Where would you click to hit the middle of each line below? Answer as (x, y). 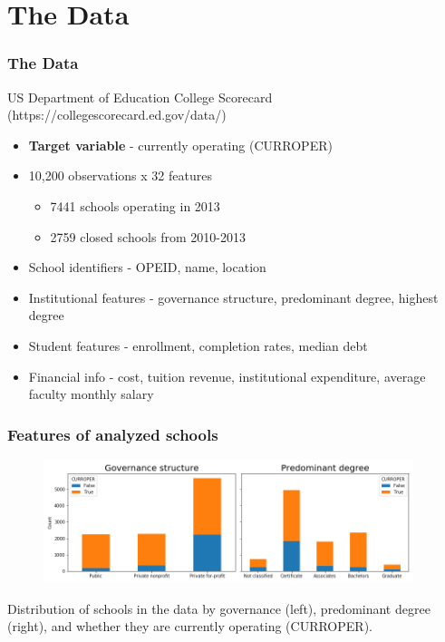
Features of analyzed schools (113, 434)
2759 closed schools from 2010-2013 (148, 236)
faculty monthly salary (91, 394)
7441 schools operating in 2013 (135, 205)
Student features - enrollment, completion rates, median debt (198, 345)
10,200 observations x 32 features (120, 175)
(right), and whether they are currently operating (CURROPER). (190, 626)
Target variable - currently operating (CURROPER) (180, 145)
